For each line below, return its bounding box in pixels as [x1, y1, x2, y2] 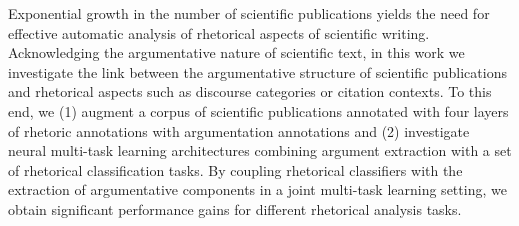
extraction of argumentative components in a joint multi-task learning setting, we [8, 179, 507, 200]
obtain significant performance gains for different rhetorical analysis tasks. [8, 198, 462, 219]
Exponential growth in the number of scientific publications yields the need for [8, 3, 490, 23]
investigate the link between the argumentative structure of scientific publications [8, 61, 507, 82]
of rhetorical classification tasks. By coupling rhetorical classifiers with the [8, 159, 463, 180]
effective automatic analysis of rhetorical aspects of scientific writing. [8, 22, 430, 43]
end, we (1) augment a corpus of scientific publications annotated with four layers [8, 100, 509, 121]
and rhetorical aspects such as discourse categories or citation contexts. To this [8, 81, 492, 102]
